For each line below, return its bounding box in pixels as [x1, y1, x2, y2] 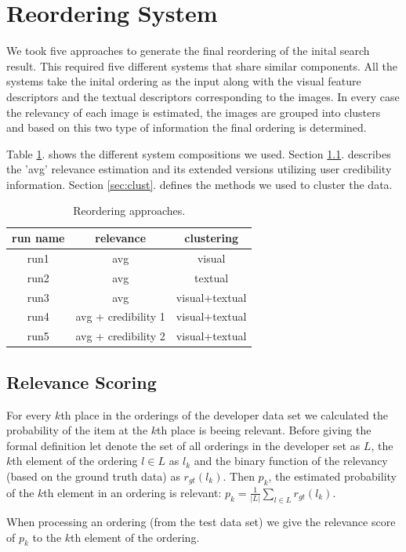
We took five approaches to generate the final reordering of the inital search [6, 42, 370, 59]
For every [6, 406, 52, 423]
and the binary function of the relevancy [194, 452, 388, 469]
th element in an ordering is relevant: [43, 484, 222, 500]
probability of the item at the [6, 422, 148, 438]
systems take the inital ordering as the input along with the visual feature [6, 73, 361, 89]
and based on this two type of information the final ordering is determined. [6, 119, 367, 136]
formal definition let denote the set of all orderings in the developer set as [6, 437, 361, 453]
